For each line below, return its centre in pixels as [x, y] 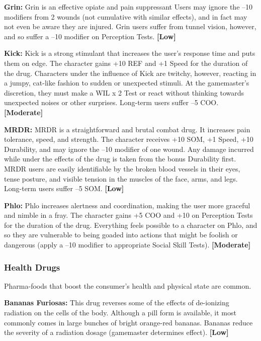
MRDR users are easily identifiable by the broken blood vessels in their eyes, [122, 168]
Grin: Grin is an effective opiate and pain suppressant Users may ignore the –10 [128, 7]
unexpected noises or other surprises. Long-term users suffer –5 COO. [111, 102]
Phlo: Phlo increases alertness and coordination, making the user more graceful [127, 205]
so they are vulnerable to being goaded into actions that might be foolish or [121, 235]
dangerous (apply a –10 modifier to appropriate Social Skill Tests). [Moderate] [127, 245]
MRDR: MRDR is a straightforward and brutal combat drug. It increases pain [127, 129]
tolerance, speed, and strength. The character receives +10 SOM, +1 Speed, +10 [129, 139]
